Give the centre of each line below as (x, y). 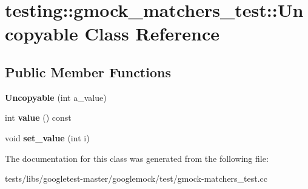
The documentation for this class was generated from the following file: (137, 158)
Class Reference (152, 34)
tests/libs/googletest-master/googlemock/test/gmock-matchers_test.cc (136, 178)
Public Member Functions (88, 72)
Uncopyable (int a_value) (56, 97)
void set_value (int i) (47, 137)
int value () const (38, 117)
